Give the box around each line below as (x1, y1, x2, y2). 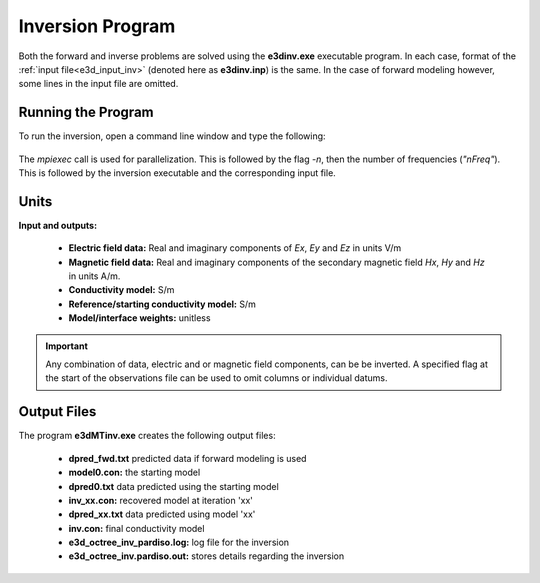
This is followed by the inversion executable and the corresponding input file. (18, 167, 337, 179)
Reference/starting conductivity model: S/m (68, 298, 257, 310)
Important (45, 340, 89, 352)
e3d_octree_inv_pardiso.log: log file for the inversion (68, 536, 290, 549)
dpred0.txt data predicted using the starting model (68, 480, 279, 492)
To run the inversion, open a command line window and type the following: (18, 130, 326, 142)
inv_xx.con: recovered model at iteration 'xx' (68, 494, 254, 506)
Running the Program (18, 104, 154, 121)
